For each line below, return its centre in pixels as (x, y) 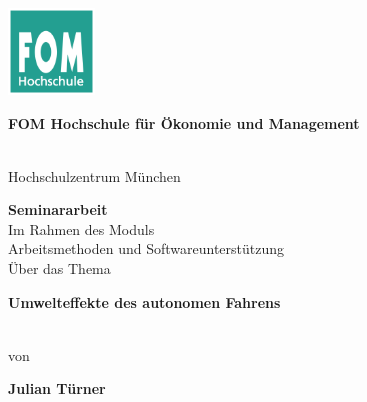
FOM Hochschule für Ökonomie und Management (184, 122)
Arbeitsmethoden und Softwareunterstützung (146, 248)
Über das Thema (59, 268)
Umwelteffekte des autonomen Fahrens (144, 301)
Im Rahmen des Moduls (81, 228)
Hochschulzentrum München (94, 175)
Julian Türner (57, 388)
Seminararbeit (58, 209)
